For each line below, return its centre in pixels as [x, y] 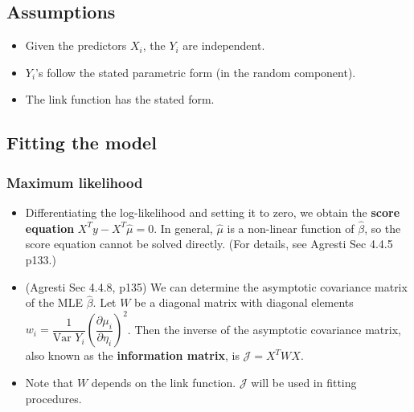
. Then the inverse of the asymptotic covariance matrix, [264, 329]
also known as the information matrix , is [132, 355]
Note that [49, 383]
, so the [383, 228]
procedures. [53, 398]
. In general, [183, 228]
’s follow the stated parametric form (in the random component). [196, 72]
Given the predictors [76, 45]
